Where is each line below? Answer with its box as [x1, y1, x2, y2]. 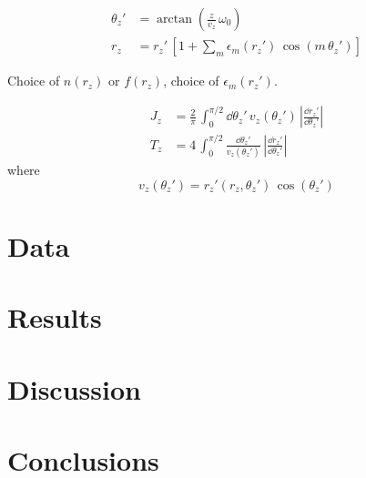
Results [7, 299, 102, 336]
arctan [157, 13, 192, 26]
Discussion [7, 370, 141, 407]
